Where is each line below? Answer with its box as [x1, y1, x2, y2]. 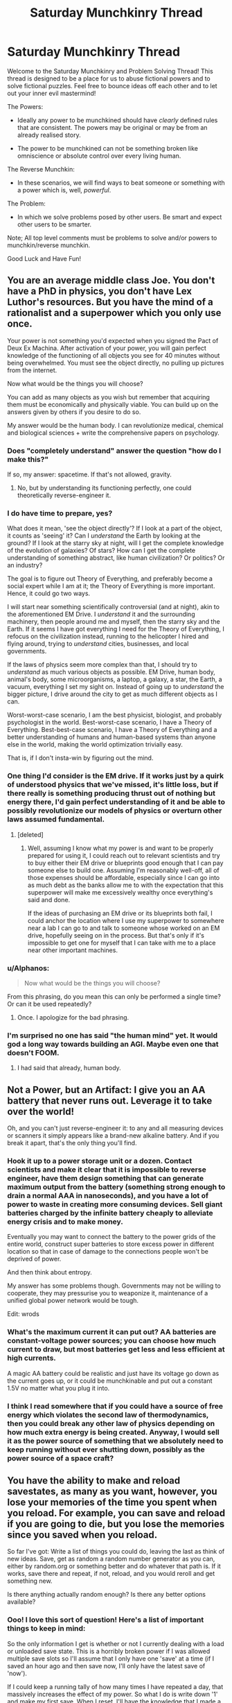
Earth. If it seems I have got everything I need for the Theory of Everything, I [7, 625, 225, 633]
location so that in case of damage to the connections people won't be [7, 1247, 209, 1256]
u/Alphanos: [7, 963, 50, 973]
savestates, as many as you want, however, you [7, 1485, 217, 1497]
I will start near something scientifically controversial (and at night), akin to [7, 603, 220, 611]
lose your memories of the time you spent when [7, 1496, 217, 1508]
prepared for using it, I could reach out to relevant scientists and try [27, 851, 220, 859]
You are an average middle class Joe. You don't [7, 274, 215, 286]
